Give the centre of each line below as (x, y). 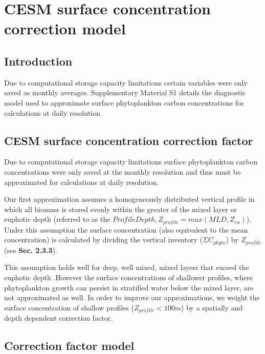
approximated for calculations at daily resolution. (82, 182)
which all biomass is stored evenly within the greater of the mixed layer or (121, 209)
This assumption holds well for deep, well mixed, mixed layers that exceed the (127, 267)
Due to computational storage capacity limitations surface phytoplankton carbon (131, 162)
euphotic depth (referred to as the (57, 219)
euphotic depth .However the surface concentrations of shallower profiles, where (128, 277)
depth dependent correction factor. (59, 318)
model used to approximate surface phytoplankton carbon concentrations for (124, 102)
